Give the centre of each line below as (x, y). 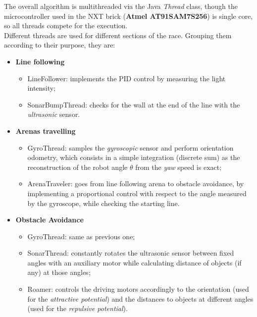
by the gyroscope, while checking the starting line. (103, 203)
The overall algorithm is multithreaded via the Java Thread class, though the (121, 6)
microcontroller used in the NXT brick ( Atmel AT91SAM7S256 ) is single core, (128, 16)
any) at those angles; (59, 272)
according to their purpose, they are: (60, 45)
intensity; (42, 88)
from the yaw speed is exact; (179, 167)
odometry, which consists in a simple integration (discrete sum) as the (134, 157)
